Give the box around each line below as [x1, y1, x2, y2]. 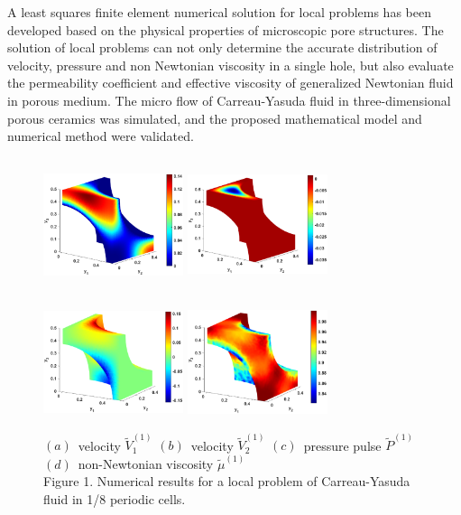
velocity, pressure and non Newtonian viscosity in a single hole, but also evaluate [7, 55, 454, 74]
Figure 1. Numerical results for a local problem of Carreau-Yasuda [43, 472, 410, 491]
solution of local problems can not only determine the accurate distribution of [7, 38, 438, 57]
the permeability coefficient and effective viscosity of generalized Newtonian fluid [7, 73, 454, 92]
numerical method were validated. [7, 126, 194, 145]
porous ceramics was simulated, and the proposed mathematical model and [7, 108, 422, 127]
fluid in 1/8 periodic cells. [43, 489, 186, 508]
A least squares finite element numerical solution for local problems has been [7, 3, 431, 21]
